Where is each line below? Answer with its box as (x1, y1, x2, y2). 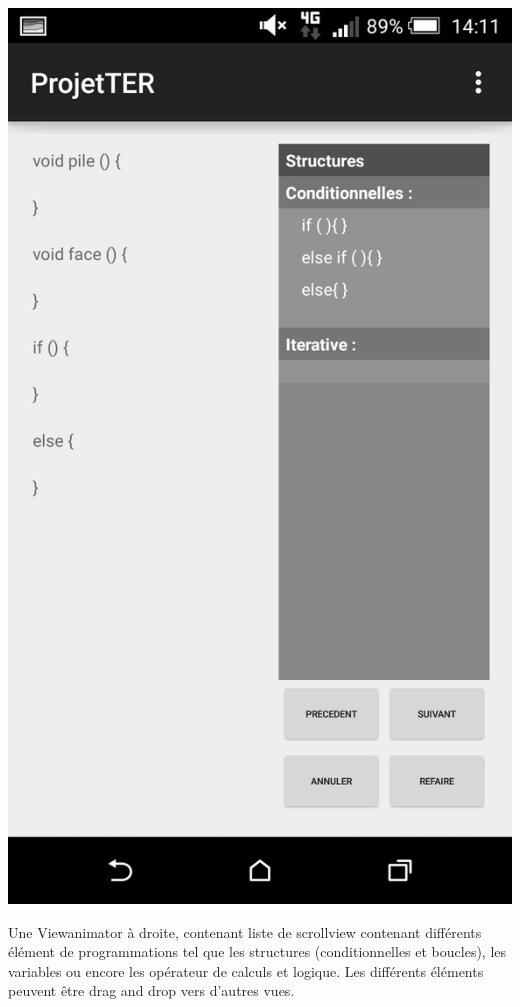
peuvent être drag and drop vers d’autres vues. (8, 980, 295, 1001)
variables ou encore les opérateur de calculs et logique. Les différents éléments (8, 960, 484, 981)
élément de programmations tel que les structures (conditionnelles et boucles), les (8, 941, 507, 962)
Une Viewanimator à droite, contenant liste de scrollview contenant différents (8, 921, 482, 942)
